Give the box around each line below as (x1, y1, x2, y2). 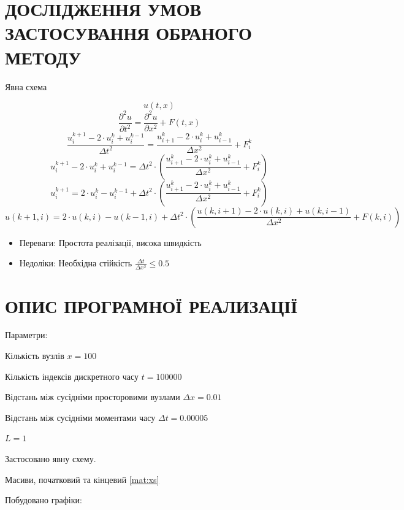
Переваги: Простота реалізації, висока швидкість (19, 236, 202, 249)
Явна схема (5, 80, 47, 93)
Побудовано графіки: (5, 493, 82, 506)
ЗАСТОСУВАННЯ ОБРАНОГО (5, 20, 252, 45)
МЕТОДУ (5, 44, 81, 69)
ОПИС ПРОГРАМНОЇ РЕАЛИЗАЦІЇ (5, 293, 298, 318)
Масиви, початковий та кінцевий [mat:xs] (5, 473, 159, 485)
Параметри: (5, 328, 48, 341)
